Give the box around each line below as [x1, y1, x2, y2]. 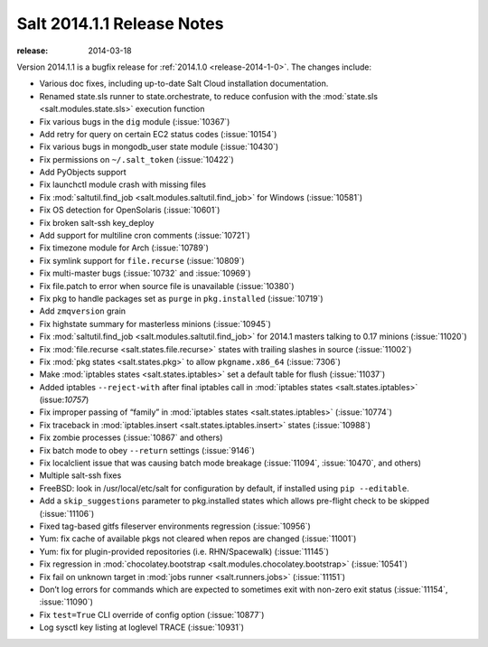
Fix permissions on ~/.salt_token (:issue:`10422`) [39, 154, 234, 164]
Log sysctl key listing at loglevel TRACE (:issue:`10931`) [39, 622, 244, 633]
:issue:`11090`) [39, 596, 94, 607]
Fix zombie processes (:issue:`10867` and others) [39, 432, 223, 443]
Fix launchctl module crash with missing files [39, 179, 207, 190]
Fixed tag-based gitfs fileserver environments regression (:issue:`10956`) [39, 520, 311, 531]
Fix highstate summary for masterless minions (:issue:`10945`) [39, 318, 271, 329]
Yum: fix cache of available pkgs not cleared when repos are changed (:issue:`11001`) [39, 533, 357, 544]
